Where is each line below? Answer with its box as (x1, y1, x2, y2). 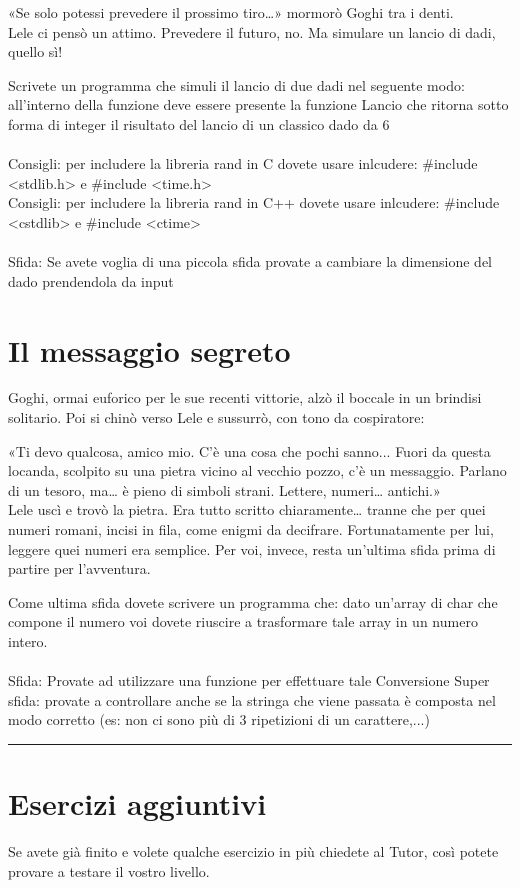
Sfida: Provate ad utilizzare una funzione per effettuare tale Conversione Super (8, 670, 490, 691)
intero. (8, 630, 48, 651)
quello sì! (8, 41, 63, 62)
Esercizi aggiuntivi (8, 783, 267, 824)
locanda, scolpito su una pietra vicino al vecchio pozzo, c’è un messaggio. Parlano (8, 460, 507, 481)
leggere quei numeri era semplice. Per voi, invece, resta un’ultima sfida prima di (8, 538, 496, 559)
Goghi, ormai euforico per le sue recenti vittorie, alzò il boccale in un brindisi (8, 387, 482, 408)
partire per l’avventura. (8, 558, 151, 579)
